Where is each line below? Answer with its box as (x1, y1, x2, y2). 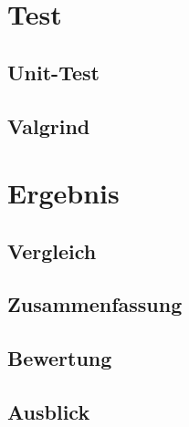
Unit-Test (7, 57, 100, 86)
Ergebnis (7, 174, 120, 212)
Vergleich (7, 236, 97, 265)
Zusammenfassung (7, 290, 183, 318)
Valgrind (7, 111, 90, 140)
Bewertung (7, 344, 112, 372)
